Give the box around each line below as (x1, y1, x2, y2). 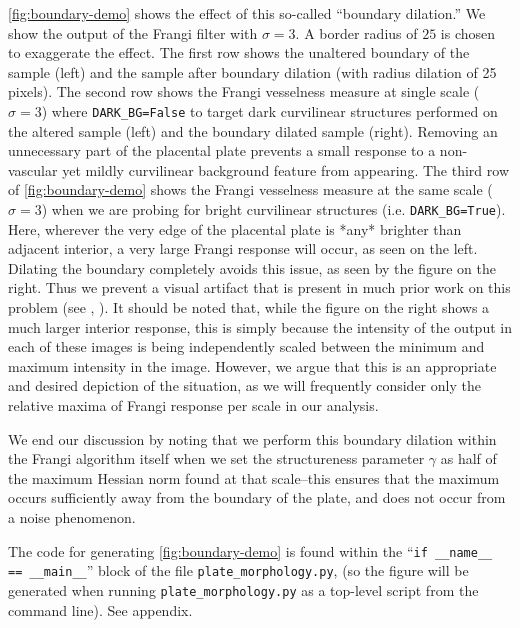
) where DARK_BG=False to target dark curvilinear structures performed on (41, 100, 498, 121)
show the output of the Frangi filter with (8, 22, 258, 43)
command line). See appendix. (8, 599, 193, 620)
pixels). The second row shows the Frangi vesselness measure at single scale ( (8, 81, 480, 102)
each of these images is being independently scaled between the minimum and (8, 336, 485, 357)
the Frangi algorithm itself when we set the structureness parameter (8, 448, 425, 469)
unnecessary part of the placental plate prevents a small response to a (8, 140, 436, 161)
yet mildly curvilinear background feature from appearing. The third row (62, 159, 509, 180)
